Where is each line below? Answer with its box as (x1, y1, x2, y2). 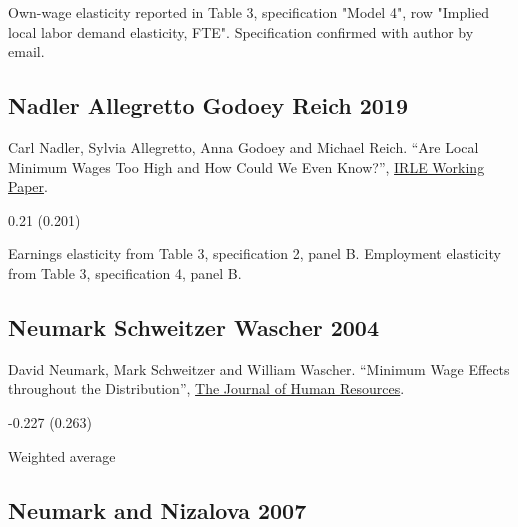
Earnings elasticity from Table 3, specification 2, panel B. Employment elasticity (8, 243, 501, 264)
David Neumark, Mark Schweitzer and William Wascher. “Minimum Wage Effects (8, 358, 510, 379)
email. (8, 41, 45, 62)
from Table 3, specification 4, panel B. (8, 262, 242, 283)
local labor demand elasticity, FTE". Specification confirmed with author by (8, 21, 474, 42)
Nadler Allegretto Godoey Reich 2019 (8, 90, 408, 121)
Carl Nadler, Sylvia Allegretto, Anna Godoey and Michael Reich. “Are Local (8, 136, 479, 157)
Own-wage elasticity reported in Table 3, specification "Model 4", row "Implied (8, 2, 490, 22)
